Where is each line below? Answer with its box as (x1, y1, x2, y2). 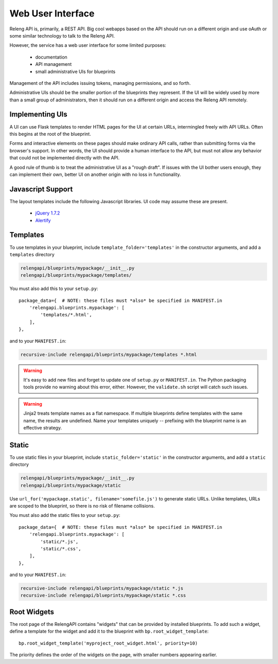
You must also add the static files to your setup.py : (9, 512, 120, 518)
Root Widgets (9, 607, 54, 616)
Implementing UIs (9, 110, 67, 119)
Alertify (35, 217, 51, 223)
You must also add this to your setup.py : (9, 285, 98, 292)
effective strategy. (23, 424, 62, 430)
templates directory (9, 251, 55, 257)
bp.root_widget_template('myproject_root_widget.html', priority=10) (19, 640, 198, 646)
